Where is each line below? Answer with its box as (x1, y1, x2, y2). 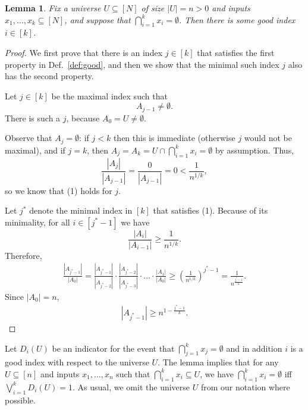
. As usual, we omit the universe (73, 380, 190, 393)
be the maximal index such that (51, 89, 168, 102)
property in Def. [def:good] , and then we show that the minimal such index (5, 58, 279, 70)
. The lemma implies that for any (158, 356, 279, 368)
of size (141, 2, 165, 14)
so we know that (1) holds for (5, 184, 112, 196)
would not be (244, 132, 292, 144)
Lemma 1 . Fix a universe (5, 2, 101, 14)
